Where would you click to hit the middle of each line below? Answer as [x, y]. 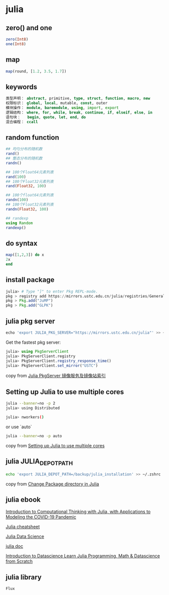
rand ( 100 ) [16, 177]
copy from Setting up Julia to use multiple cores [55, 445]
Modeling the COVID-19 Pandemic [41, 517]
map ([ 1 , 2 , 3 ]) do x [25, 255]
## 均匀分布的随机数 [24, 149]
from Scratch [19, 561]
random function [32, 137]
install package [30, 280]
